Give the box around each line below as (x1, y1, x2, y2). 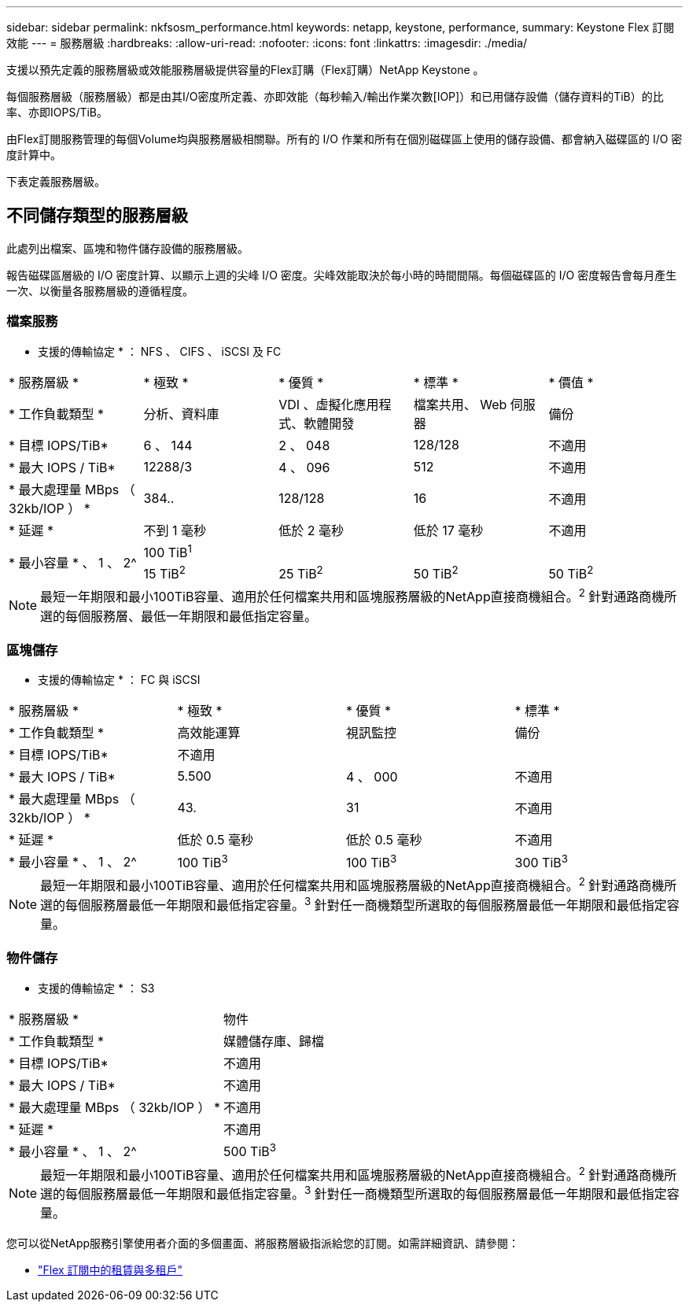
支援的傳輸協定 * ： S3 (38, 981, 155, 995)
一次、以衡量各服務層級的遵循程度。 (6, 283, 193, 297)
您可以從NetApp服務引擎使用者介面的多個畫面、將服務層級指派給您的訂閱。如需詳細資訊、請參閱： (6, 1236, 520, 1251)
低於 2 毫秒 (278, 522, 344, 538)
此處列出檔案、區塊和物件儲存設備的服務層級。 (6, 241, 249, 255)
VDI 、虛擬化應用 (278, 396, 379, 412)
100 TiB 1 (143, 541, 192, 560)
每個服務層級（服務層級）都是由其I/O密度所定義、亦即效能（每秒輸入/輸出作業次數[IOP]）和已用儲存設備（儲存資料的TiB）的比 (6, 90, 664, 103)
